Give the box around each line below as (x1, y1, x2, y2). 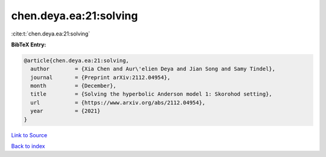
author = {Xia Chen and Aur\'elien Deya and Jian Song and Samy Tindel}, (30, 66, 276, 72)
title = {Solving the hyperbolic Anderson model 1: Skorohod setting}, (30, 91, 273, 97)
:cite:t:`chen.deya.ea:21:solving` (11, 30, 91, 37)
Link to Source (11, 131, 48, 138)
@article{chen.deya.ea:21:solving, (24, 57, 129, 64)
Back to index (11, 143, 45, 150)
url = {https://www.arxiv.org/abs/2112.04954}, (30, 99, 206, 106)
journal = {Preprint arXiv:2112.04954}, (30, 74, 171, 81)
